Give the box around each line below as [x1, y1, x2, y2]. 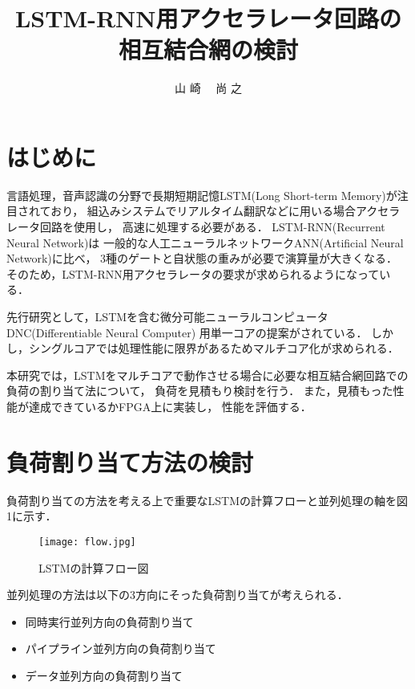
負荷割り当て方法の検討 [6, 445, 254, 478]
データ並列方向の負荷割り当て [25, 667, 183, 683]
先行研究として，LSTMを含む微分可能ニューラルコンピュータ [6, 308, 328, 324]
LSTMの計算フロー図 [38, 559, 149, 576]
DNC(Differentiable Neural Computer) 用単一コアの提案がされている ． [6, 324, 368, 340]
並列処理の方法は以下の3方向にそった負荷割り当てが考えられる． [6, 586, 349, 603]
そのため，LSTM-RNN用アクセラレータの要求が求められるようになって [6, 265, 380, 282]
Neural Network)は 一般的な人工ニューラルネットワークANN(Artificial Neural [6, 234, 404, 251]
